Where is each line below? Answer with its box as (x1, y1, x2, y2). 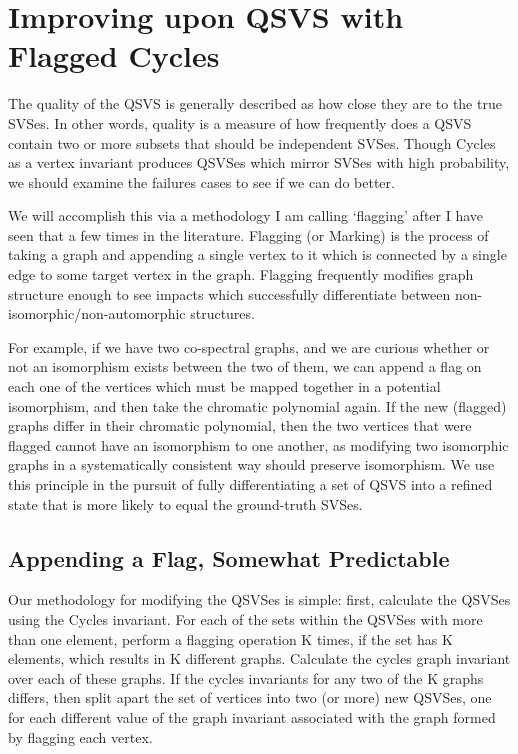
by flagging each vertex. (8, 726, 153, 747)
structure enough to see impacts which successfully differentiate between (8, 283, 451, 304)
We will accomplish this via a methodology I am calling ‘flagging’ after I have (8, 205, 484, 226)
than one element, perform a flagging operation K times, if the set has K (8, 628, 453, 649)
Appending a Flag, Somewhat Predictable (8, 542, 450, 573)
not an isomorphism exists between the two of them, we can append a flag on (8, 356, 482, 377)
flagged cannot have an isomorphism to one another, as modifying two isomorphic (8, 434, 509, 455)
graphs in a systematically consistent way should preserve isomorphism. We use (8, 454, 495, 475)
